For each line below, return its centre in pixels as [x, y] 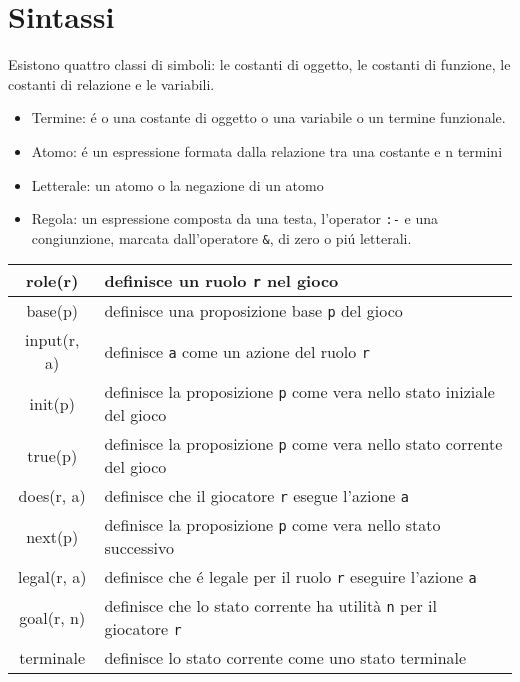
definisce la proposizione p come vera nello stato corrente [303, 444]
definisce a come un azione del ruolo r [237, 351]
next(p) [52, 536]
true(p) [52, 455]
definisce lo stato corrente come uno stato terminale [285, 658]
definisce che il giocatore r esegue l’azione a [256, 496]
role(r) [52, 281]
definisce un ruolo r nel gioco [221, 281]
